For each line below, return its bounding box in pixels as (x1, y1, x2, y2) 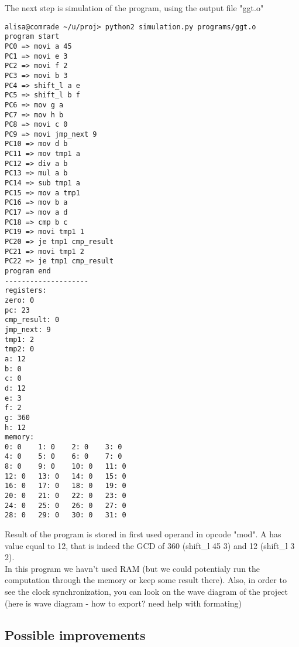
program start (5, 32, 60, 41)
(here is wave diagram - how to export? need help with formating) (5, 597, 242, 609)
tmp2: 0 (5, 345, 35, 354)
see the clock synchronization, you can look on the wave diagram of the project (5, 585, 288, 598)
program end (5, 267, 51, 275)
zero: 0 (5, 296, 35, 304)
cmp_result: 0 (5, 316, 60, 324)
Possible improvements (5, 625, 146, 643)
